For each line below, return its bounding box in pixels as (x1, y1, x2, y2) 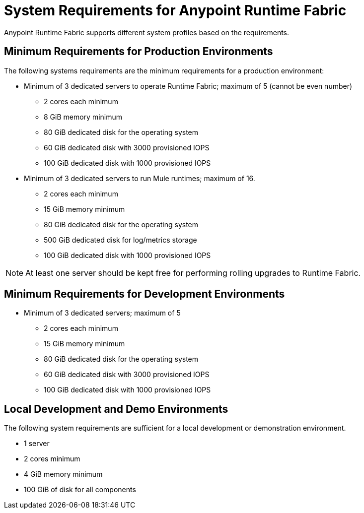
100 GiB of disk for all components (24, 485, 136, 494)
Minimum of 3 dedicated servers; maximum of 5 (24, 309, 181, 318)
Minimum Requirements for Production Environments (4, 45, 273, 58)
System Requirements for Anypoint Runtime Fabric (4, 2, 347, 19)
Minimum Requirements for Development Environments (4, 288, 285, 301)
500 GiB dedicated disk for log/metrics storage (44, 235, 197, 244)
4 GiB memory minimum (24, 470, 103, 479)
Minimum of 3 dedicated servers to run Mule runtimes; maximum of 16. (24, 174, 255, 183)
